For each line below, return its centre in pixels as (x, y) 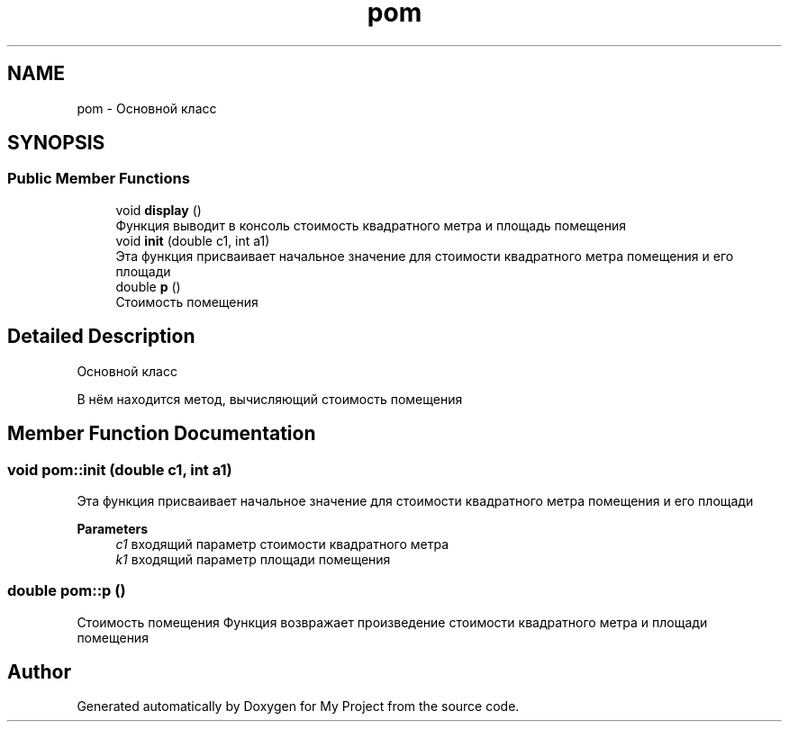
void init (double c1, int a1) (193, 240)
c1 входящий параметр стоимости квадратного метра (282, 544)
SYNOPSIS (56, 143)
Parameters (113, 528)
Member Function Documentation (162, 434)
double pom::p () (67, 591)
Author (39, 672)
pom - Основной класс (147, 108)
